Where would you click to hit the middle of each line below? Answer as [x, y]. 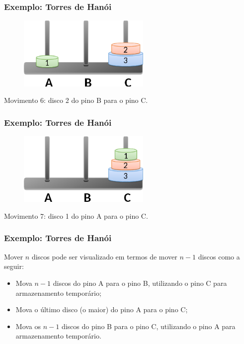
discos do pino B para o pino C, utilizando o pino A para [148, 326]
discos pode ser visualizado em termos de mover [104, 256]
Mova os [28, 326]
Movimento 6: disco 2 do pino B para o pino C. [76, 100]
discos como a [219, 256]
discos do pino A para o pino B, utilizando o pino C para [140, 283]
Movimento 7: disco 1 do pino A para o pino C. [76, 215]
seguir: [14, 266]
